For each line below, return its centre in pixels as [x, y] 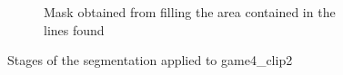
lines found [74, 29]
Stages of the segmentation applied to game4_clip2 [150, 60]
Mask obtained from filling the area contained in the [190, 12]
